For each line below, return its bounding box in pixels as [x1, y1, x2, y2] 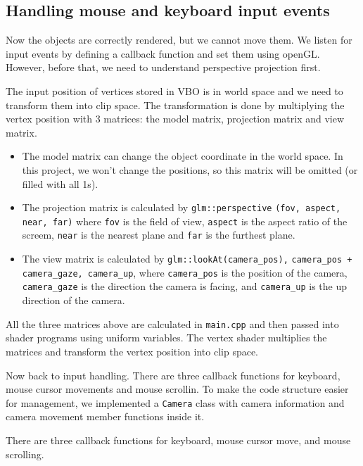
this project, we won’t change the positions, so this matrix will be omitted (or [22, 162, 358, 177]
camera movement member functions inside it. [6, 409, 205, 424]
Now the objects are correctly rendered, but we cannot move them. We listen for [6, 32, 352, 47]
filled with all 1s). [22, 176, 98, 191]
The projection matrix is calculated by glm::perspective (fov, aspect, [22, 200, 341, 215]
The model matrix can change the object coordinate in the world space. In [22, 149, 343, 163]
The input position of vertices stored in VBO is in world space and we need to [6, 83, 343, 98]
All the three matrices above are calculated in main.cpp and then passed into [6, 316, 339, 331]
